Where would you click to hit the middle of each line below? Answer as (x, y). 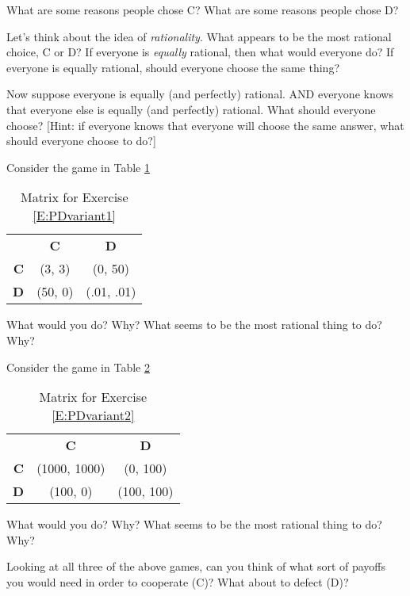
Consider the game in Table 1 (78, 167)
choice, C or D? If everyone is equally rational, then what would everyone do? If (200, 52)
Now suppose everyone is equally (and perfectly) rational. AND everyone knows (200, 94)
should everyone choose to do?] (81, 141)
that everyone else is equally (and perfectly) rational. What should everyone (191, 109)
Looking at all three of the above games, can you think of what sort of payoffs (196, 566)
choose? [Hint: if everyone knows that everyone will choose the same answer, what (205, 125)
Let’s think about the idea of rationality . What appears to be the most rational (199, 36)
